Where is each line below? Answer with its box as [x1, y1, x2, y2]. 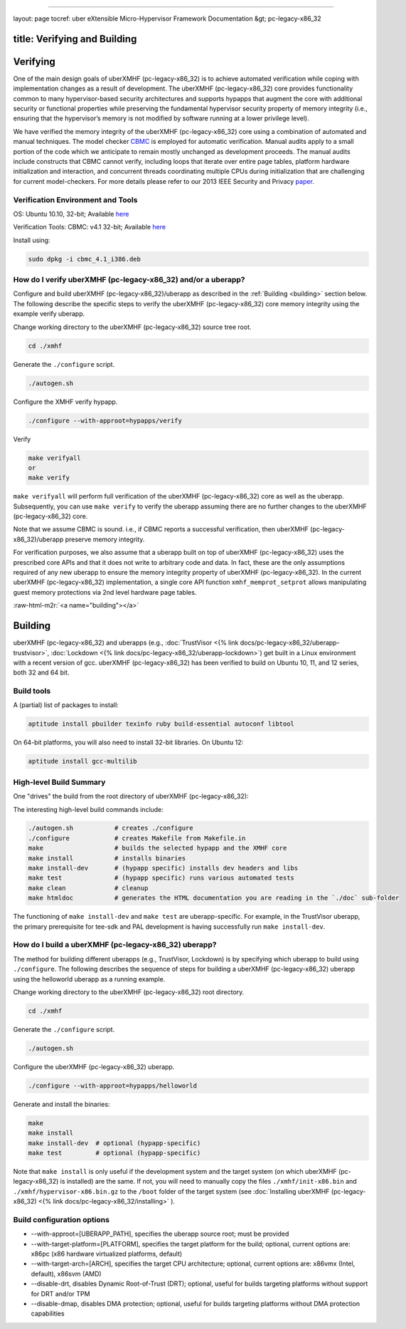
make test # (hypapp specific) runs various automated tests [28, 874, 295, 882]
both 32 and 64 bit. [13, 668, 70, 677]
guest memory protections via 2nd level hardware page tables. [13, 588, 197, 596]
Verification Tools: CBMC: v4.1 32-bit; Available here [13, 223, 166, 231]
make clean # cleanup [28, 884, 149, 892]
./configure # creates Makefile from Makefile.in [28, 834, 246, 842]
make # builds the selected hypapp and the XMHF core [28, 844, 287, 853]
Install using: [13, 236, 50, 244]
